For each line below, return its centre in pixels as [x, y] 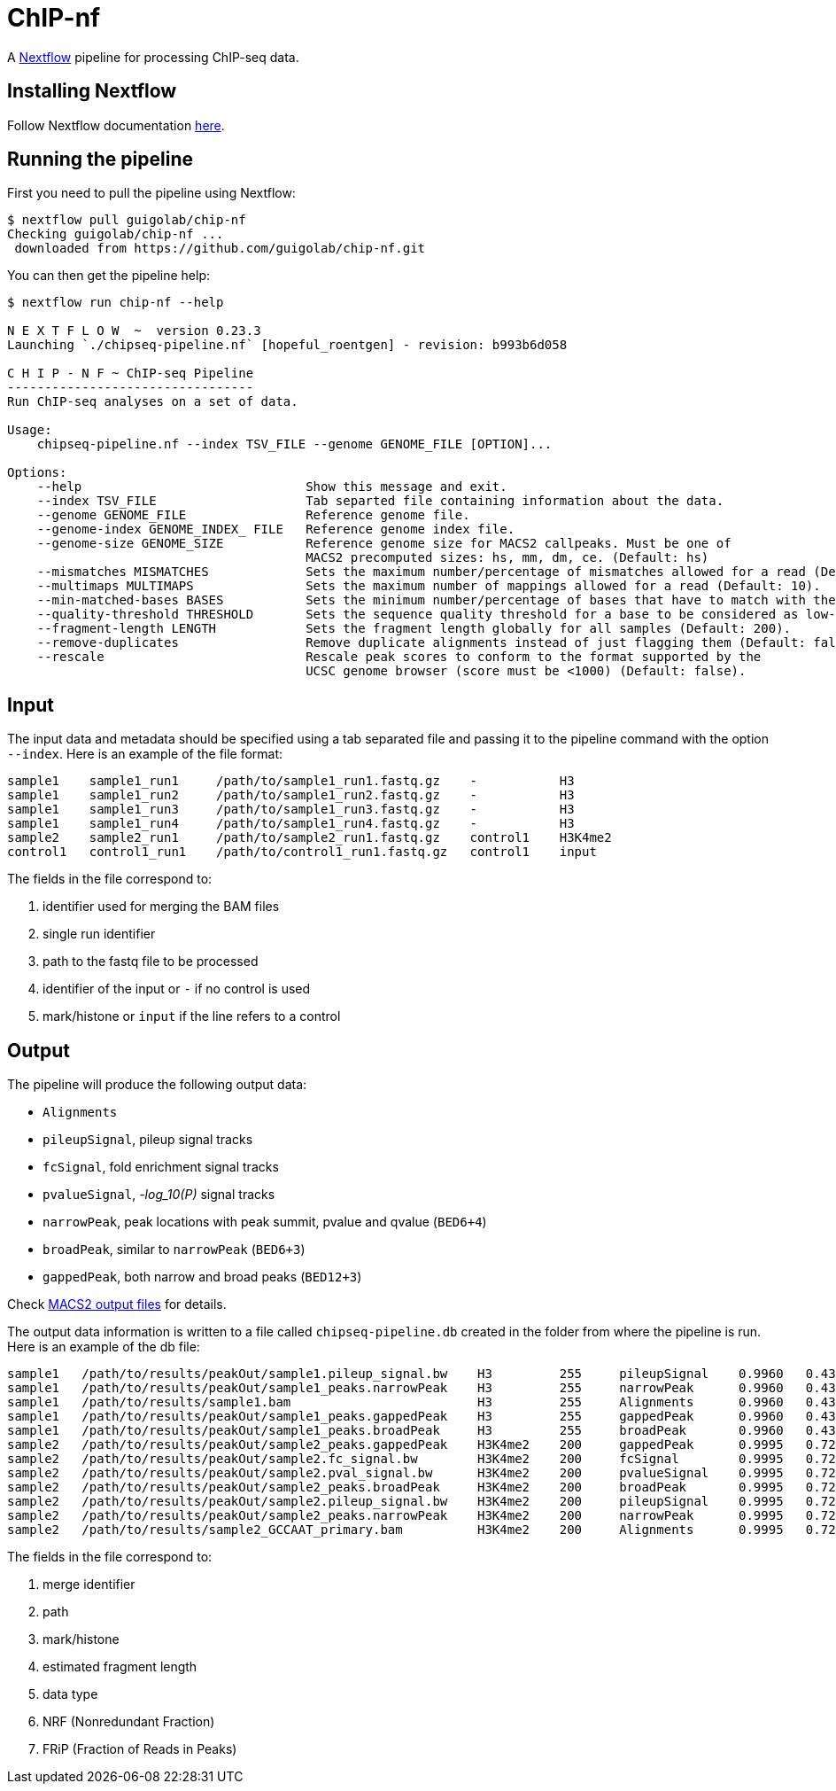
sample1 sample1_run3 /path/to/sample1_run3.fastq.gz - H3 [291, 810]
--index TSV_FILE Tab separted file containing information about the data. [380, 501]
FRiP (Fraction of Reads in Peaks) [140, 1749]
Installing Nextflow [92, 91]
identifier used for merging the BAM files [161, 907]
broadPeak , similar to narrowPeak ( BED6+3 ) [174, 1250]
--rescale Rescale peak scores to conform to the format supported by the [399, 657]
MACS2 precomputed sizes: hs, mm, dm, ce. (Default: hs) [507, 558]
